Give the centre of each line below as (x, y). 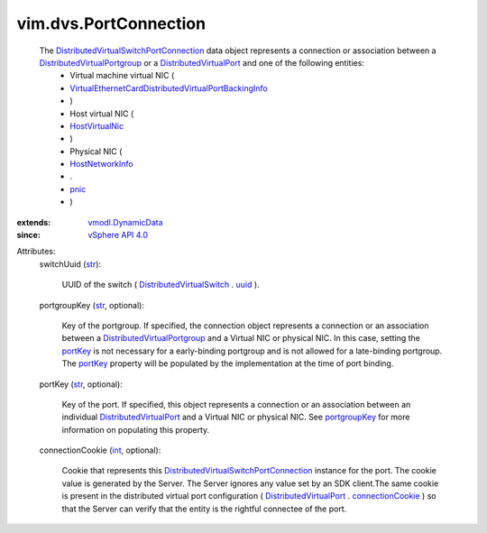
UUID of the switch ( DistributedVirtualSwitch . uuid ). (161, 285)
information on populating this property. (136, 429)
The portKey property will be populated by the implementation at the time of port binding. (228, 363)
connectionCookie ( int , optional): (100, 450)
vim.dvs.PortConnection (111, 23)
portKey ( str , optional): (81, 384)
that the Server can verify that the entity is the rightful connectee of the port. (204, 509)
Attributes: (36, 252)
